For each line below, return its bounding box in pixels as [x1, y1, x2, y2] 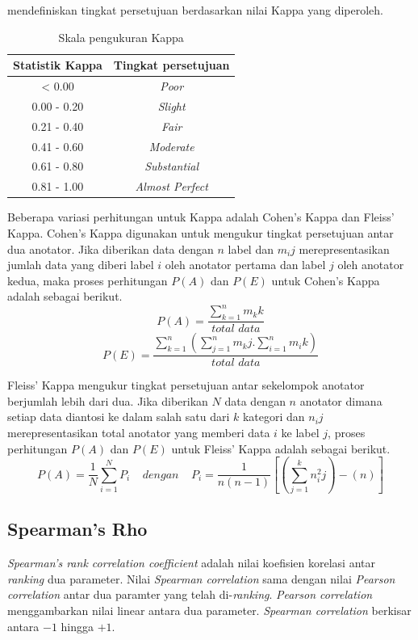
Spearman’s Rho [7, 516, 148, 541]
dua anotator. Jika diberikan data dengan [7, 240, 214, 257]
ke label [281, 424, 320, 441]
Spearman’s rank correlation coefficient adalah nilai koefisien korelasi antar [7, 554, 375, 571]
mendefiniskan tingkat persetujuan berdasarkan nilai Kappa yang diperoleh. [7, 2, 383, 18]
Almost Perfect [135, 178, 208, 195]
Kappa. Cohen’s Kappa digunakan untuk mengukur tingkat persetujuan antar [7, 224, 394, 241]
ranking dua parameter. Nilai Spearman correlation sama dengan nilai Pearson [7, 570, 395, 587]
